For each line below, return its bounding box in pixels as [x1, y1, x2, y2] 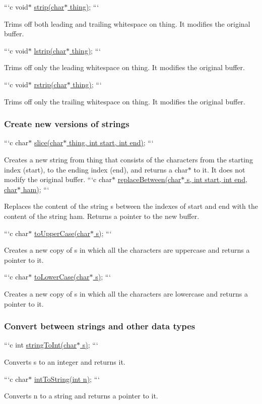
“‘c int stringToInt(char [4, 339, 77, 350]
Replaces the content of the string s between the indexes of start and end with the [4, 201, 258, 211]
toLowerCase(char [34, 271, 90, 282]
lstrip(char [34, 45, 67, 55]
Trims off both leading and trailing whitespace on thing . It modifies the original [4, 18, 250, 29]
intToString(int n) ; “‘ [34, 373, 100, 384]
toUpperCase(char [34, 227, 90, 238]
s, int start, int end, [186, 174, 247, 185]
